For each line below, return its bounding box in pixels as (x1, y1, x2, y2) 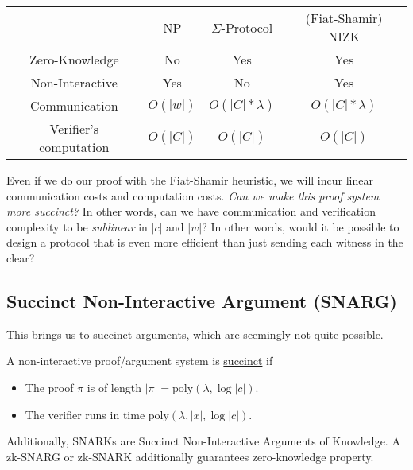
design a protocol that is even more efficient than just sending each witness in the (6, 234, 403, 251)
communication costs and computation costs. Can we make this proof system (6, 187, 380, 204)
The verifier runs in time (25, 406, 145, 422)
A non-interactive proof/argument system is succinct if (6, 352, 273, 369)
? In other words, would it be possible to (202, 218, 399, 235)
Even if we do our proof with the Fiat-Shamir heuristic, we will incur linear (6, 172, 373, 188)
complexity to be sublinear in (6, 218, 148, 235)
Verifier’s (49, 119, 99, 138)
